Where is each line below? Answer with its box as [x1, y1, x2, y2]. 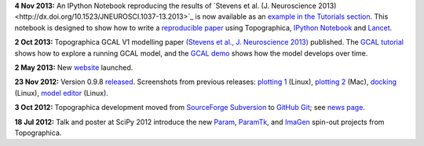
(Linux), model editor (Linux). [14, 88, 109, 97]
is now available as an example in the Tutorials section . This [195, 12, 389, 21]
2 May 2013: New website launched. [14, 63, 133, 72]
